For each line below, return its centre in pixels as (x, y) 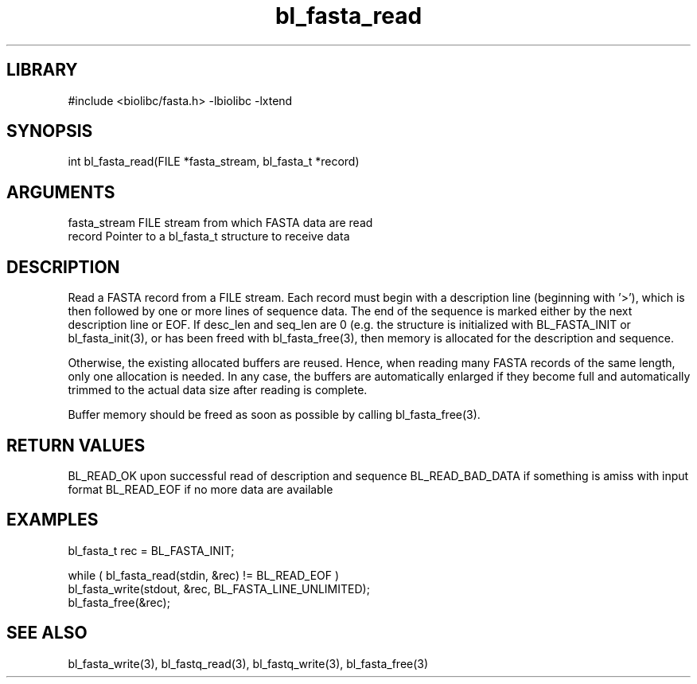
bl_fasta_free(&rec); (119, 602)
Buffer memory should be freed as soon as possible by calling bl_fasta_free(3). (274, 415)
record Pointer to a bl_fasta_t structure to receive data (209, 236)
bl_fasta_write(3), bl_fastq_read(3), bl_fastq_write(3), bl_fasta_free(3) (248, 663)
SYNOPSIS (50, 131)
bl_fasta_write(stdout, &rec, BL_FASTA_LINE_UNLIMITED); (219, 588)
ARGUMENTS (61, 192)
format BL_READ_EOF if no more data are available (201, 489)
